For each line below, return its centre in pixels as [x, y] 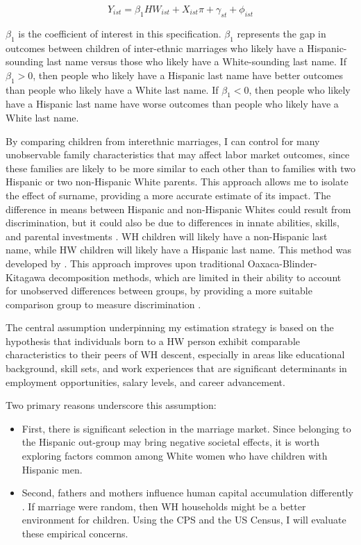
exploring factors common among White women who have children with [175, 456]
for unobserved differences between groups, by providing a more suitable [159, 291]
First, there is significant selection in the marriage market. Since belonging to [186, 428]
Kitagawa [26, 277]
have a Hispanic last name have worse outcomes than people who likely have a [172, 104]
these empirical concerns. [75, 533]
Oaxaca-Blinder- [282, 263]
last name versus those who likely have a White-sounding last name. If [196, 61]
